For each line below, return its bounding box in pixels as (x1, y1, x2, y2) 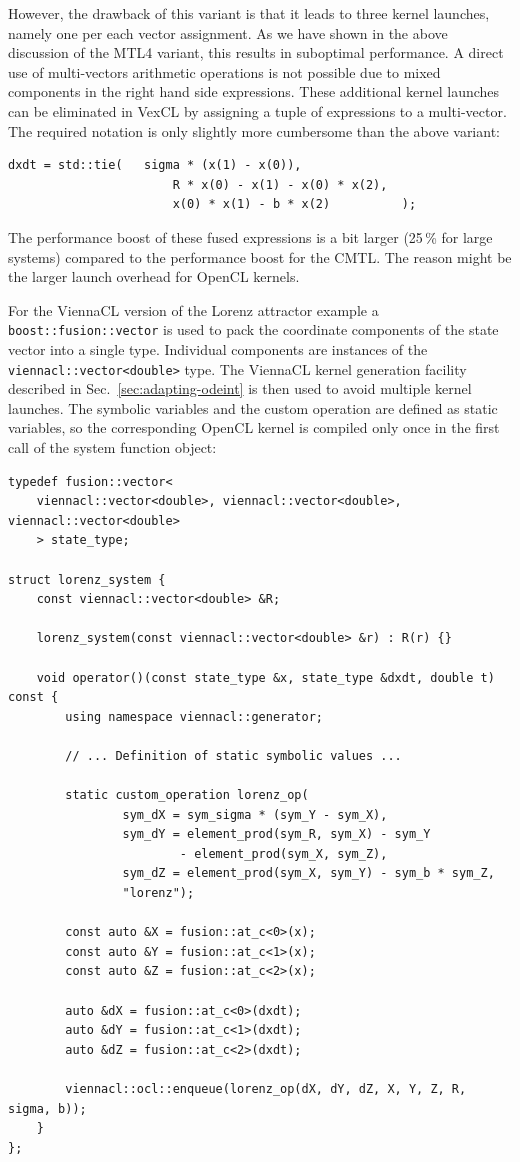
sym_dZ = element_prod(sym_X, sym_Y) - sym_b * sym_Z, (122, 866, 495, 881)
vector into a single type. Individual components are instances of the (8, 338, 428, 359)
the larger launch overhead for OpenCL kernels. (8, 266, 300, 287)
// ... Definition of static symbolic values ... (65, 748, 402, 763)
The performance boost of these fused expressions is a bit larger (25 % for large (8, 226, 493, 247)
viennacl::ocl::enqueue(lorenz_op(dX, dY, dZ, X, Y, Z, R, (65, 1082, 467, 1096)
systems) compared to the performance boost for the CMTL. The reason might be (8, 246, 512, 267)
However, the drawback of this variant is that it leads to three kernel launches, (8, 3, 490, 23)
